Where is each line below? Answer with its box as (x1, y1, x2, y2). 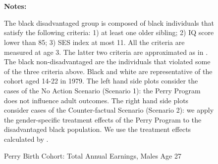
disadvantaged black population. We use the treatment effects (4, 124, 191, 134)
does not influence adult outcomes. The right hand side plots (4, 95, 189, 105)
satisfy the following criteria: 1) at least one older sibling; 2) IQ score (4, 27, 214, 38)
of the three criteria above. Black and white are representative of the (4, 66, 213, 76)
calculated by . (4, 133, 49, 144)
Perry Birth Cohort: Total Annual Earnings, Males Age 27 (4, 150, 181, 161)
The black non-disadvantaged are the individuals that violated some (4, 56, 211, 67)
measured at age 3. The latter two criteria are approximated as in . (4, 46, 208, 57)
